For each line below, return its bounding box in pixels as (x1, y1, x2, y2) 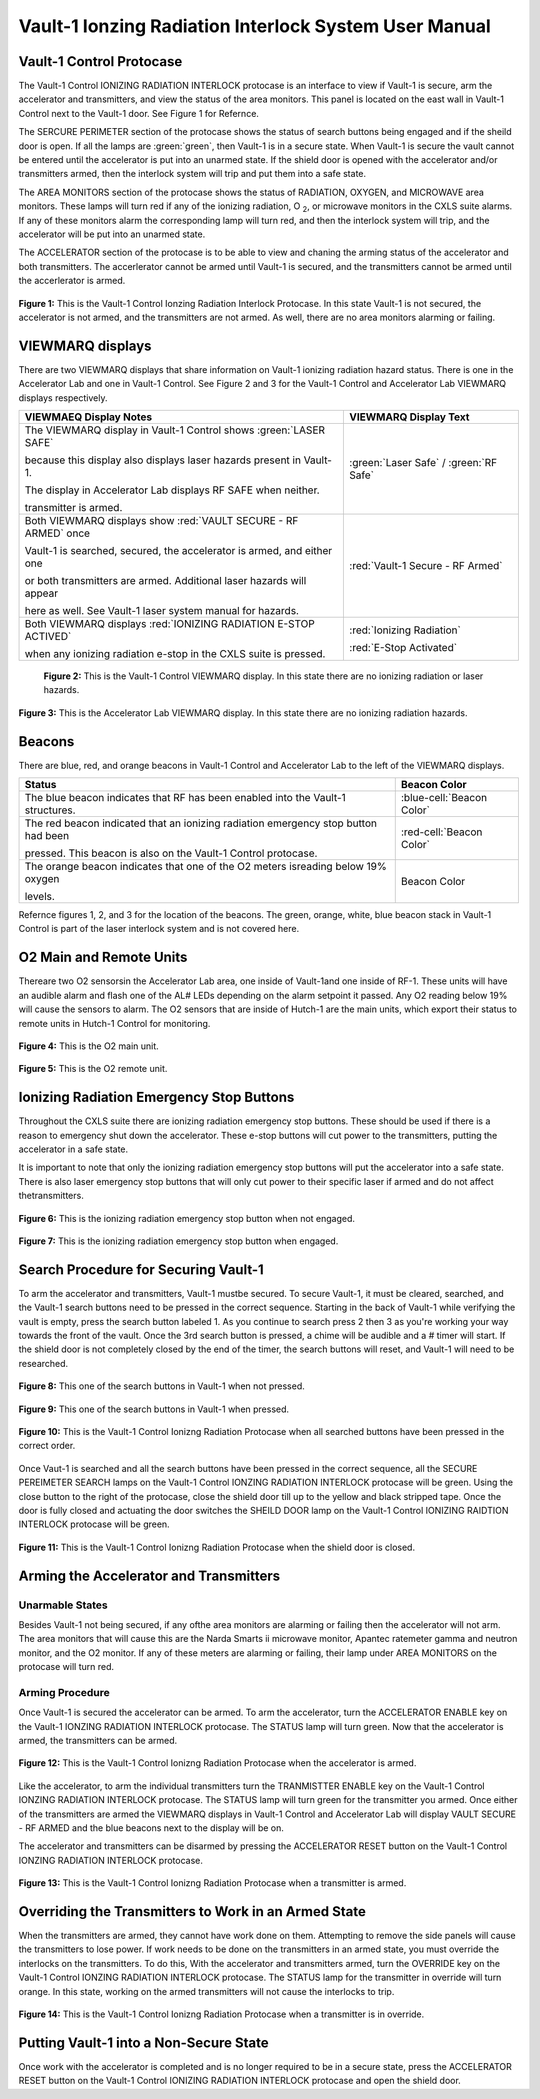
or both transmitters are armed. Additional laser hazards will (24, 574, 307, 587)
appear (24, 586, 59, 600)
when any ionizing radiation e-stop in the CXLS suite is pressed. (24, 647, 326, 660)
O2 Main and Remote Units (18, 949, 188, 966)
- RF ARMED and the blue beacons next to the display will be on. (18, 1821, 285, 1834)
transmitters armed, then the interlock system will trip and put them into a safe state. (18, 168, 367, 180)
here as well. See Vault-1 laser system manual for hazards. (24, 604, 300, 617)
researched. (18, 1357, 69, 1369)
